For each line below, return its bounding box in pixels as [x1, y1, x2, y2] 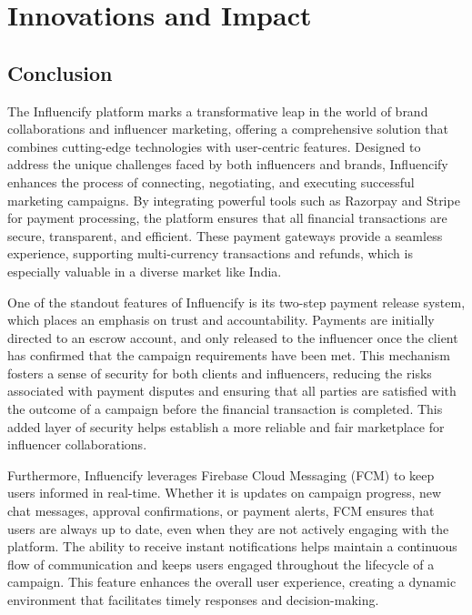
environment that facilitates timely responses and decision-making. [7, 590, 379, 610]
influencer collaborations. [7, 435, 147, 454]
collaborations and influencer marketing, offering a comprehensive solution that [7, 119, 449, 138]
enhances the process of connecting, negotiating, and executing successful [7, 172, 415, 191]
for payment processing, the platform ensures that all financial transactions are [7, 208, 447, 227]
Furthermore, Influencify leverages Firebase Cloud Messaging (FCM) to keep [7, 465, 435, 484]
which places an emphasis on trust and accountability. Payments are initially [7, 310, 435, 329]
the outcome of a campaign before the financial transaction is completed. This [7, 399, 443, 418]
